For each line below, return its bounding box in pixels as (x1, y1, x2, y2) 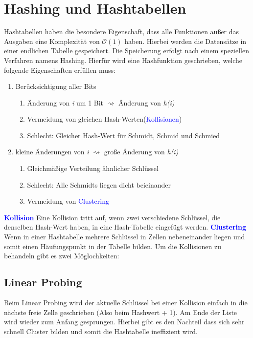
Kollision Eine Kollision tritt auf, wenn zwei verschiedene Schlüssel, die (4, 212, 221, 222)
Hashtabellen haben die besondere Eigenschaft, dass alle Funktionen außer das (4, 26, 239, 37)
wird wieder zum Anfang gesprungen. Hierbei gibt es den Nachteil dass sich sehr (4, 317, 245, 327)
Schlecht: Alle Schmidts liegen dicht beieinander (27, 179, 171, 190)
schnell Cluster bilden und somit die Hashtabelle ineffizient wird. (4, 326, 198, 336)
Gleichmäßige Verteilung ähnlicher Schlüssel (27, 163, 159, 173)
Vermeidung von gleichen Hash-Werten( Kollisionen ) (27, 114, 182, 124)
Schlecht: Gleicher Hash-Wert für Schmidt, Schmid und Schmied (27, 130, 220, 140)
